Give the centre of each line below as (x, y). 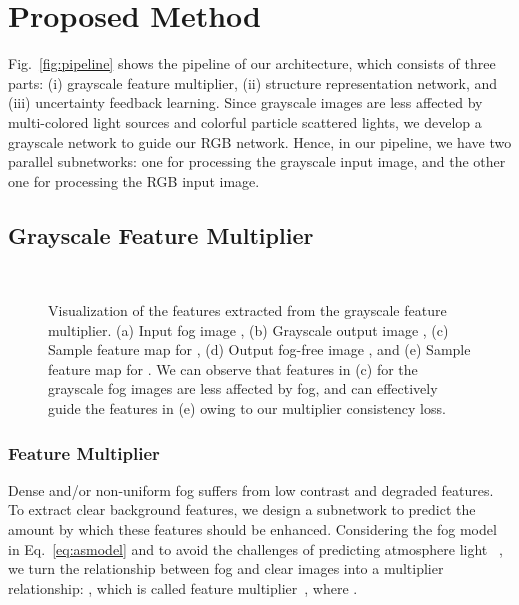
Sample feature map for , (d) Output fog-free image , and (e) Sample (259, 349)
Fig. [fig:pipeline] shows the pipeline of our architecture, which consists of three (252, 63)
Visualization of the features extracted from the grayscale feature (247, 310)
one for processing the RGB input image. (134, 180)
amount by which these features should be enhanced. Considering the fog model (252, 529)
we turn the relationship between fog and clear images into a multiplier (226, 568)
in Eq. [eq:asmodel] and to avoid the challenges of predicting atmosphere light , (255, 548)
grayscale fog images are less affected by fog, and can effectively (243, 388)
